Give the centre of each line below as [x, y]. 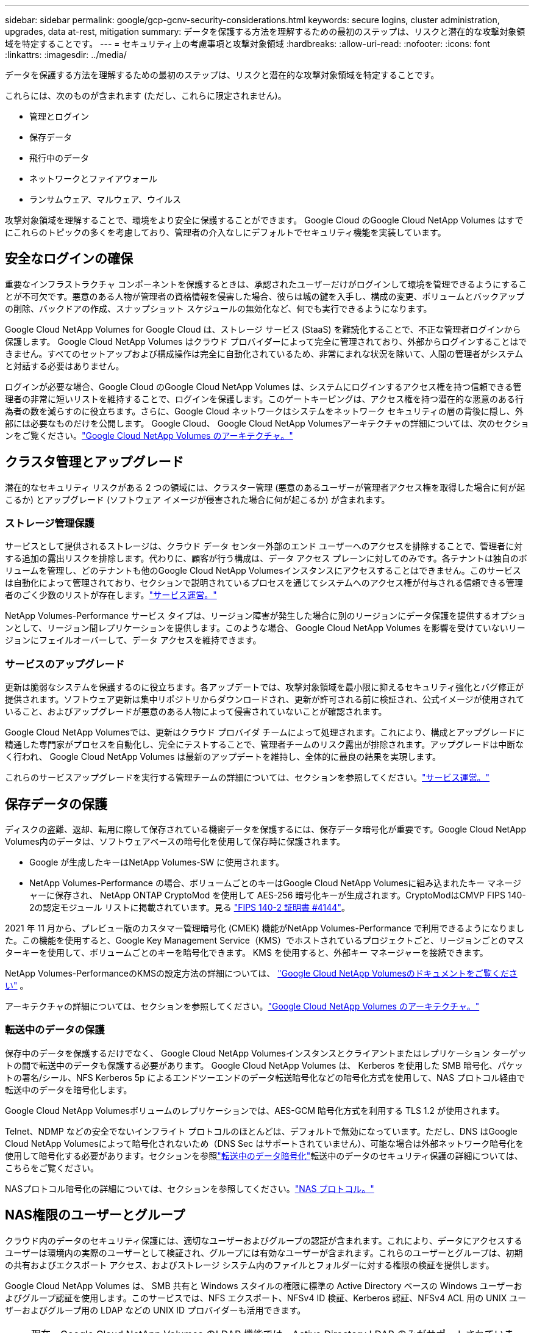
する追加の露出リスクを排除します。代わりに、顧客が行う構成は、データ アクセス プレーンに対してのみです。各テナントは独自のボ [266, 558]
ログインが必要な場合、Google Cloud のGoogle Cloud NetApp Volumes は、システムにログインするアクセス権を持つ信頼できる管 [263, 386]
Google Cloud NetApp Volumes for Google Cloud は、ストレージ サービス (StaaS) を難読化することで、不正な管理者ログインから [263, 329]
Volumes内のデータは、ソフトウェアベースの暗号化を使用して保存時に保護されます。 [175, 842]
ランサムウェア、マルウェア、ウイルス [105, 199]
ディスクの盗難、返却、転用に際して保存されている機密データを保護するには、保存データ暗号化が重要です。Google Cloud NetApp [265, 829]
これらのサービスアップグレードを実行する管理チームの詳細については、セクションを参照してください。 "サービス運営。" [247, 778]
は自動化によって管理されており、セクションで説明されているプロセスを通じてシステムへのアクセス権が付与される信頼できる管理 [264, 583]
